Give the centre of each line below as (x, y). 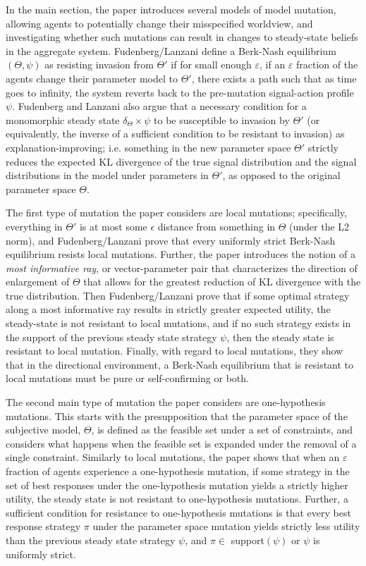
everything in (34, 226)
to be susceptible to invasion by (222, 119)
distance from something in (216, 226)
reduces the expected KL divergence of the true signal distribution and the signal (181, 161)
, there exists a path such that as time (274, 78)
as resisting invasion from (99, 64)
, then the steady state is (280, 337)
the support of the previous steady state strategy (111, 337)
